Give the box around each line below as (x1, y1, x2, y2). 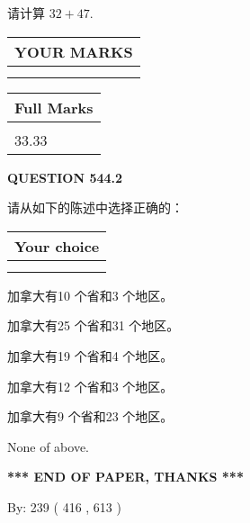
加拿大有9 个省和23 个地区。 (7, 407, 174, 426)
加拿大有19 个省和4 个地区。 (7, 346, 174, 365)
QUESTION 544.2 (7, 167, 123, 186)
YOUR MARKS (14, 41, 133, 62)
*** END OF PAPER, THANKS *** (7, 467, 244, 486)
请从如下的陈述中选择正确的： (7, 198, 183, 217)
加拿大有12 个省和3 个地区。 (7, 376, 174, 395)
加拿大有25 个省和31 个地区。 (7, 316, 180, 335)
